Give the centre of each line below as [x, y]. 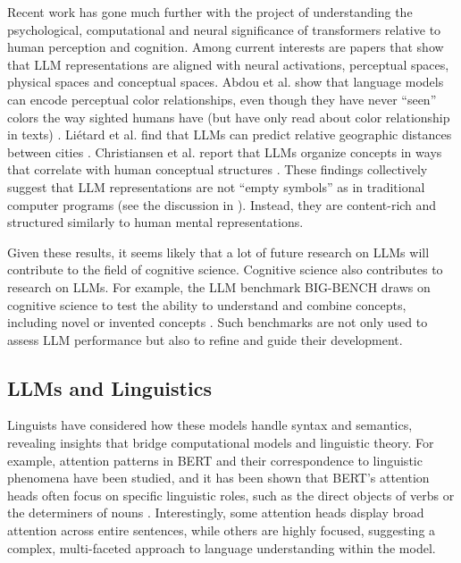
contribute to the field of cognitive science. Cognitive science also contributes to [225, 269]
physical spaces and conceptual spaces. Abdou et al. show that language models [226, 82]
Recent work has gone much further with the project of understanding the [210, 12]
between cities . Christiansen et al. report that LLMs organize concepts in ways [225, 151]
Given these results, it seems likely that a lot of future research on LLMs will [218, 252]
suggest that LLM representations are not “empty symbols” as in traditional [216, 186]
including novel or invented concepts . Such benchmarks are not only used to [218, 322]
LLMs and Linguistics [109, 387]
